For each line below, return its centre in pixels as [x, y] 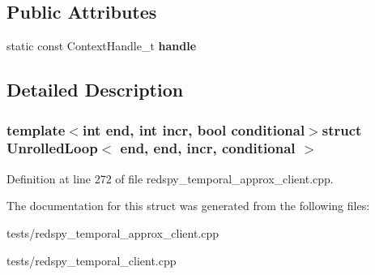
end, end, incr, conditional [208, 148]
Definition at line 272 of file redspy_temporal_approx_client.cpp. [170, 178]
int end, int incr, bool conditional [194, 129]
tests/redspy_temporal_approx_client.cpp [113, 232]
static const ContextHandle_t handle [102, 46]
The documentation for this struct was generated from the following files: [188, 206]
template [36, 129]
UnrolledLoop [52, 148]
